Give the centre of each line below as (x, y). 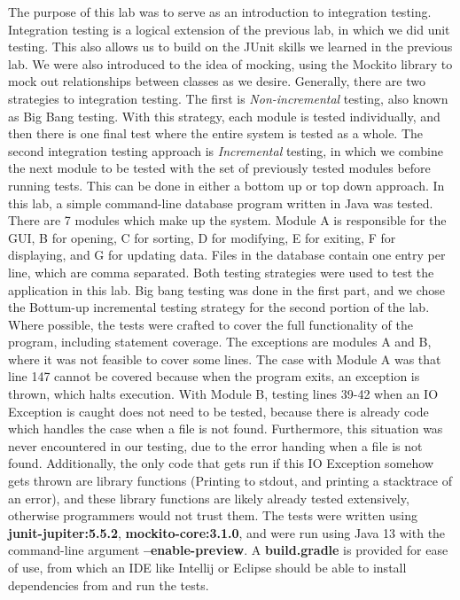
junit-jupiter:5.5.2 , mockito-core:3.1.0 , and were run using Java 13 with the (227, 532)
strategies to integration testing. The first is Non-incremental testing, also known (228, 98)
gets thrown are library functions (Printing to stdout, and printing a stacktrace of (230, 481)
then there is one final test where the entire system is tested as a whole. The (216, 133)
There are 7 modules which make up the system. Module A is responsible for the (227, 220)
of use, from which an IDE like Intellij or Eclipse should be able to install (207, 567)
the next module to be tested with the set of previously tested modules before (219, 168)
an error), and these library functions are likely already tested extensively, (209, 498)
